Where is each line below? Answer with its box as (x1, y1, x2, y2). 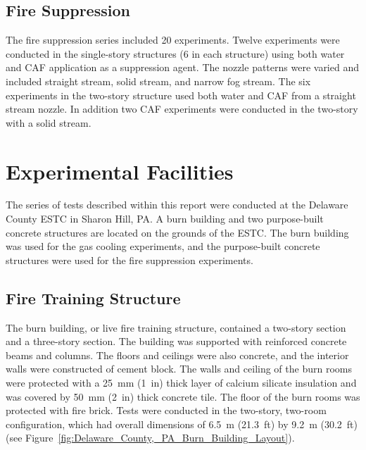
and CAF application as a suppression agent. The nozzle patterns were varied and (6, 60, 359, 75)
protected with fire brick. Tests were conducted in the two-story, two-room (6, 403, 327, 418)
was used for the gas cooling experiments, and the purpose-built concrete (6, 239, 320, 254)
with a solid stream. (6, 115, 91, 130)
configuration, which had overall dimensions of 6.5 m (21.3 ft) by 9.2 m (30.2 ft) (6, 416, 358, 431)
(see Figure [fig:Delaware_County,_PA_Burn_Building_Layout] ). (6, 430, 295, 445)
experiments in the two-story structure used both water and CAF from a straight (6, 87, 356, 102)
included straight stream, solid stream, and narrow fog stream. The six (6, 73, 311, 88)
